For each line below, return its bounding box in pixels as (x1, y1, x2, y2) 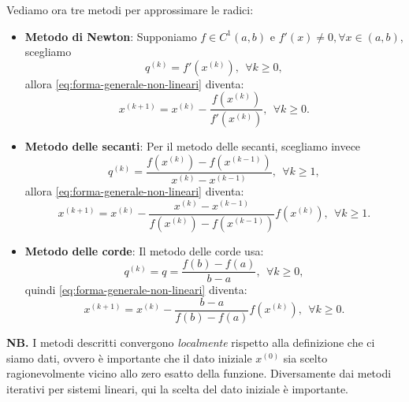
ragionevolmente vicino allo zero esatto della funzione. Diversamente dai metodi (6, 365, 392, 382)
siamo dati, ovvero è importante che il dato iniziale (6, 349, 252, 366)
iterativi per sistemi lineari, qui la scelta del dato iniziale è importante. (6, 380, 348, 396)
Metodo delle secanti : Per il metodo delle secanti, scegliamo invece (24, 138, 361, 154)
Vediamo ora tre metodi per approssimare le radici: (6, 2, 254, 17)
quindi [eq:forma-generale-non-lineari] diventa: (24, 281, 247, 298)
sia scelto (283, 349, 328, 366)
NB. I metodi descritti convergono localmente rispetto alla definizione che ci (6, 334, 375, 351)
